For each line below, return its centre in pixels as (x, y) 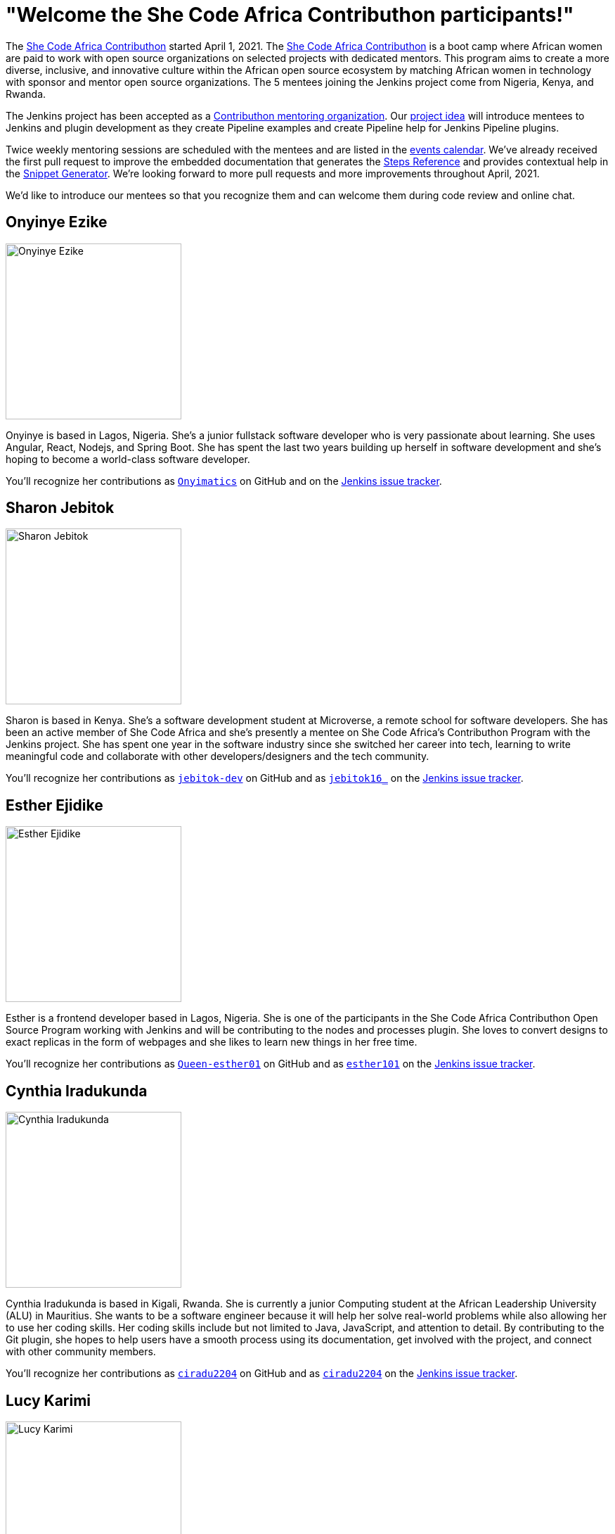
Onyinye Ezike (57, 222)
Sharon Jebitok (60, 508)
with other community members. (81, 1352)
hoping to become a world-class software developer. (128, 459)
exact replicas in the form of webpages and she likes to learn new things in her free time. (212, 1042)
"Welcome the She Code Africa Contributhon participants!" (290, 15)
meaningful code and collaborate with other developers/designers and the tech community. (218, 756)
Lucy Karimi (48, 1400)
